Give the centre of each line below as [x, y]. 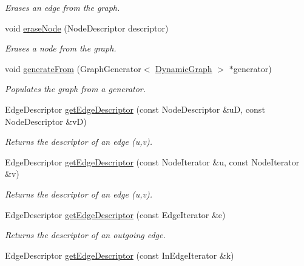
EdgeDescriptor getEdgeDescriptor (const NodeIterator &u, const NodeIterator [152, 161]
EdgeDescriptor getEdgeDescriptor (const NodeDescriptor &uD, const [135, 109]
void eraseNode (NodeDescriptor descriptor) [87, 28]
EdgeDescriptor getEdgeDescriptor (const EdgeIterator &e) [115, 214]
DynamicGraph [184, 68]
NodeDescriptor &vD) [46, 121]
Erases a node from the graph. [61, 48]
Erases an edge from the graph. [62, 7]
